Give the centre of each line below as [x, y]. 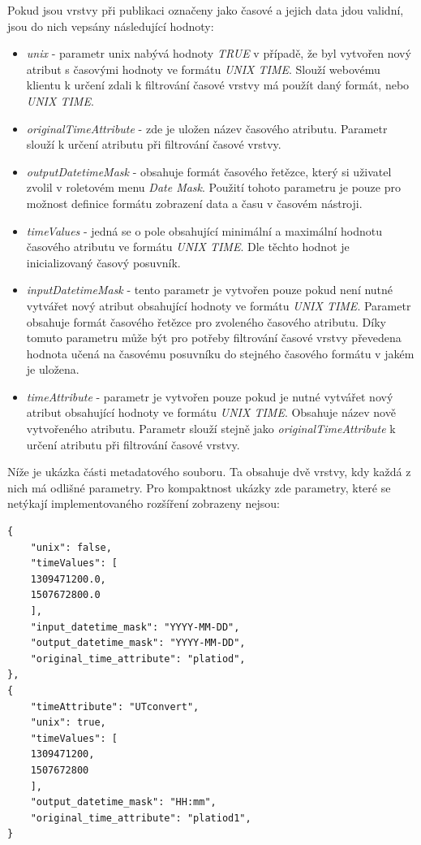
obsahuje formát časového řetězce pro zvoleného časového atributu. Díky [206, 321]
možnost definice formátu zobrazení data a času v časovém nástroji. [194, 203]
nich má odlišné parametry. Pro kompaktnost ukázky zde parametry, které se [199, 487]
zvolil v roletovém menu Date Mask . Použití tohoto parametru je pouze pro [213, 187]
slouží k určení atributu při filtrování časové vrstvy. [154, 144]
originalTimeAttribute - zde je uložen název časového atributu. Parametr [207, 128]
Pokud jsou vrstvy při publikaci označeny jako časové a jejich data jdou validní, [206, 10]
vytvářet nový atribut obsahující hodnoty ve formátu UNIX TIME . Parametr [219, 305]
